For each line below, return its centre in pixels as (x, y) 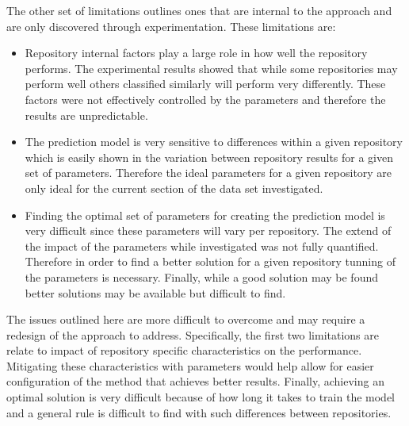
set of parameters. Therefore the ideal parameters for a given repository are (208, 173)
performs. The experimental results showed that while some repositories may (211, 68)
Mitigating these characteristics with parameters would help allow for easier (190, 365)
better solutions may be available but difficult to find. (155, 292)
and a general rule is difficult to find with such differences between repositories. (199, 412)
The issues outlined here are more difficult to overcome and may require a (186, 319)
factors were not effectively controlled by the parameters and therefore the (205, 99)
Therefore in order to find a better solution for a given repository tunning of (210, 261)
